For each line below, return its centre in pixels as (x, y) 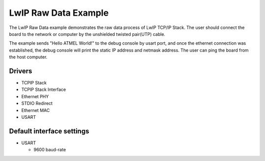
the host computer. (28, 57)
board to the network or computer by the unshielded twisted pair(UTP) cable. (87, 34)
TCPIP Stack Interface (44, 90)
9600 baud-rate (50, 150)
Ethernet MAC (36, 110)
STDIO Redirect (37, 104)
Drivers (21, 71)
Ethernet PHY (35, 96)
